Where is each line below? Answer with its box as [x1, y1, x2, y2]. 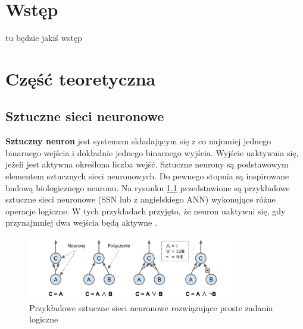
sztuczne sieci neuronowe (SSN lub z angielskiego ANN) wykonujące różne [5, 193, 276, 205]
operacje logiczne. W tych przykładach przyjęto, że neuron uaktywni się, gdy [5, 204, 286, 217]
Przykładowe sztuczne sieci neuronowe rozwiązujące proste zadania [29, 301, 273, 314]
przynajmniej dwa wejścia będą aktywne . [5, 216, 157, 229]
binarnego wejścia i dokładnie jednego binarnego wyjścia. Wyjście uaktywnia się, [5, 146, 299, 159]
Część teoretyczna [5, 66, 156, 90]
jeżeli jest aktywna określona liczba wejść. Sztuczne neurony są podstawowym [5, 158, 289, 170]
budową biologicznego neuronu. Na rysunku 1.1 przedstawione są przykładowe [5, 181, 290, 194]
